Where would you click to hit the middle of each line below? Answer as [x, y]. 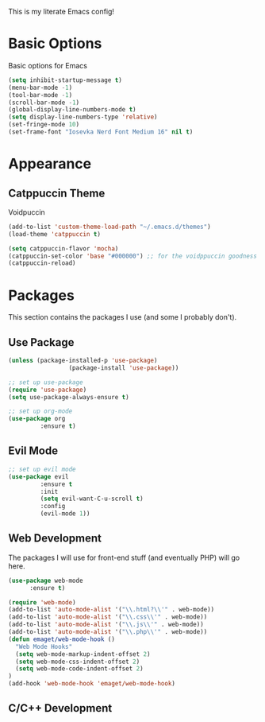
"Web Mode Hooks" [44, 646]
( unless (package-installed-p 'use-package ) [83, 361]
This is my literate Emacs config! [61, 12]
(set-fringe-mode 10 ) [44, 125]
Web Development [55, 539]
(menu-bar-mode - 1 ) [40, 87]
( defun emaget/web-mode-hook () [61, 639]
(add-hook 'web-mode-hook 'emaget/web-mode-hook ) [92, 684]
